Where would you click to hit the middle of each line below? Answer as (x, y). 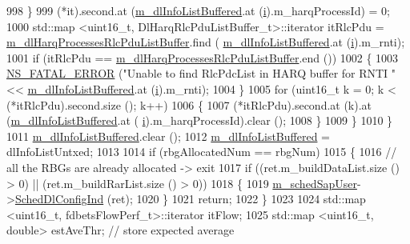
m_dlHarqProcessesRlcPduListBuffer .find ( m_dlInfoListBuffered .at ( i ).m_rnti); (206, 42)
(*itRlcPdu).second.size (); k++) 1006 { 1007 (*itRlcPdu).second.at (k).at (189, 104)
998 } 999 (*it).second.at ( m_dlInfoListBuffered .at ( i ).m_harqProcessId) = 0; (199, 10)
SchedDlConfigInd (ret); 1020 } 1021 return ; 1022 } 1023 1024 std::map (190, 199)
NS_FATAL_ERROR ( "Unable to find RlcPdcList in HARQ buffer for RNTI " (201, 73)
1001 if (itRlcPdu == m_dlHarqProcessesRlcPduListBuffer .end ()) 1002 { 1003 (203, 57)
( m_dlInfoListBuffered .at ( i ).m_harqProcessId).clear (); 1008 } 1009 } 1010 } (200, 120)
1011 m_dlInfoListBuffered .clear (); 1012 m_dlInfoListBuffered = (168, 136)
